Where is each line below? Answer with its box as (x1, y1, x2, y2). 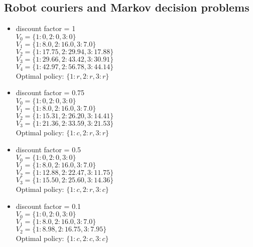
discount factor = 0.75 (16, 87, 85, 98)
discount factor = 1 (16, 23, 76, 34)
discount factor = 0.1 (16, 200, 81, 211)
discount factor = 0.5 (16, 144, 81, 154)
